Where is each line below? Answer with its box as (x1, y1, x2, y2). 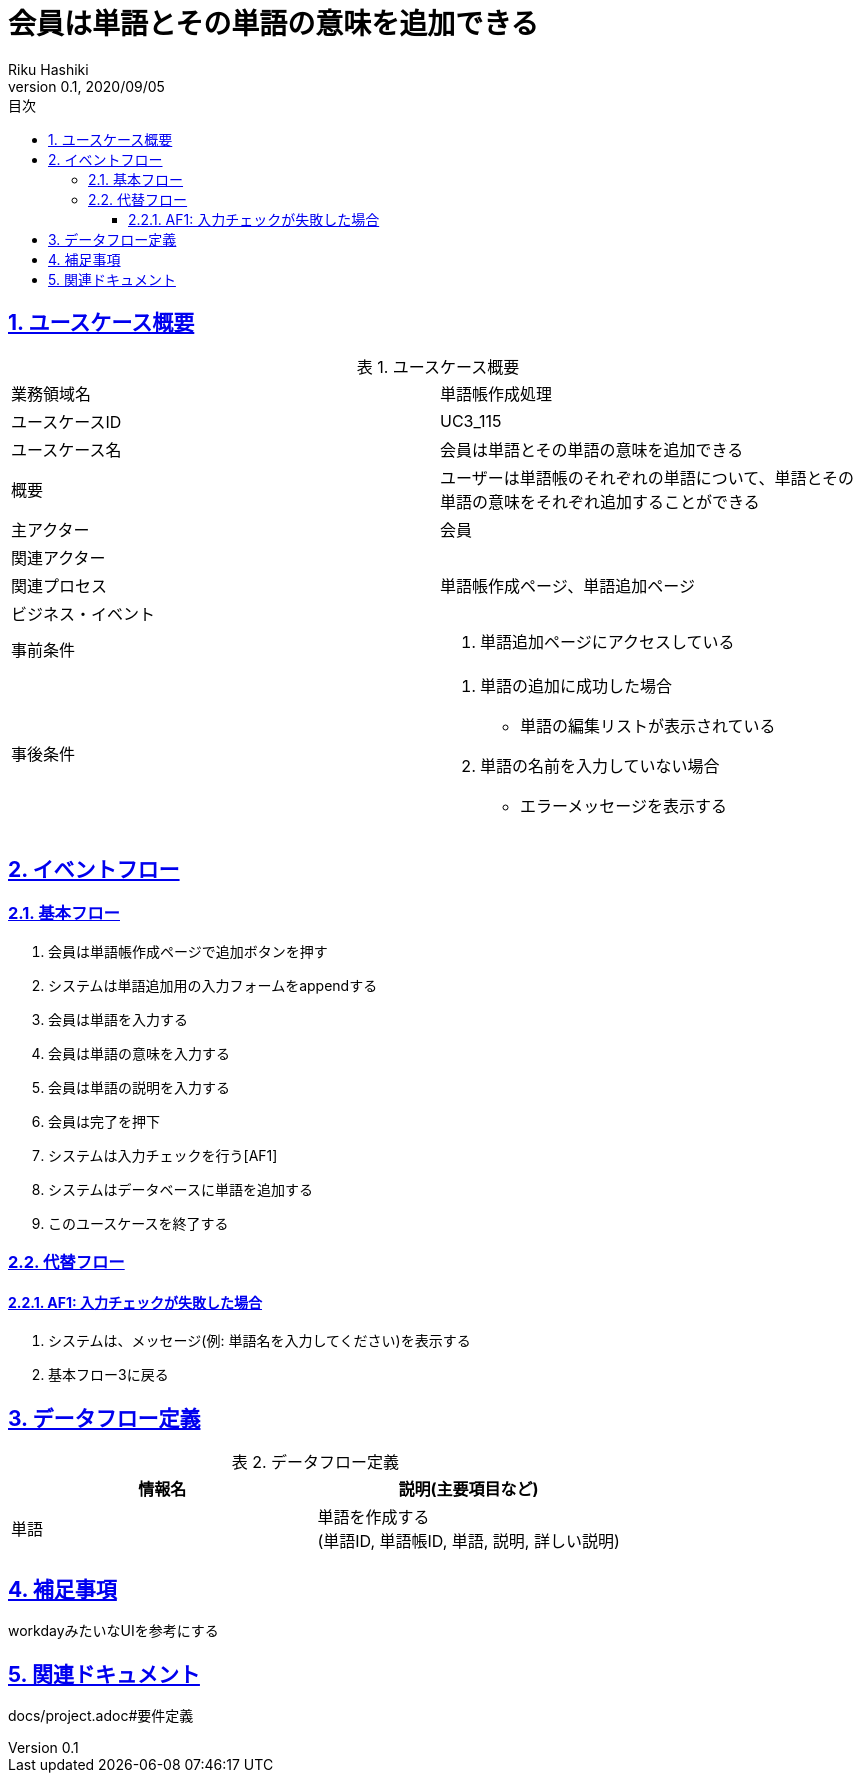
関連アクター (11, 547, 106, 568)
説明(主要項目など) (398, 1479, 539, 1500)
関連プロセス (11, 575, 108, 596)
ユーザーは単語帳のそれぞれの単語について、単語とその (440, 467, 854, 488)
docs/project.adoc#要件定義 (8, 1706, 194, 1724)
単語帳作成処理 (440, 383, 553, 404)
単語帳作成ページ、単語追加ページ (440, 575, 695, 596)
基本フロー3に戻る (48, 1366, 169, 1384)
